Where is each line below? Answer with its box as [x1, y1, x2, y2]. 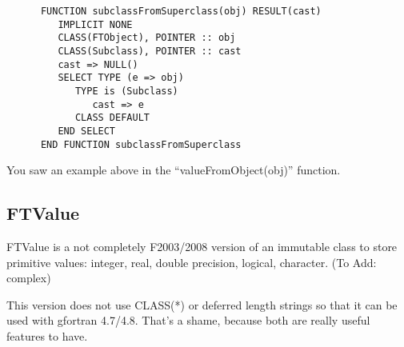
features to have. [6, 327, 88, 344]
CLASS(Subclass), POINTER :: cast [58, 45, 242, 57]
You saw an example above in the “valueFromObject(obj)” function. [6, 162, 341, 178]
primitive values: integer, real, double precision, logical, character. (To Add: [6, 253, 377, 270]
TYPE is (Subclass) [74, 85, 178, 97]
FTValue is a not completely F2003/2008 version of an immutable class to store [6, 238, 398, 255]
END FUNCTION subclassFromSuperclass [40, 138, 242, 150]
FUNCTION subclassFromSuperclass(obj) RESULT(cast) [40, 6, 322, 17]
